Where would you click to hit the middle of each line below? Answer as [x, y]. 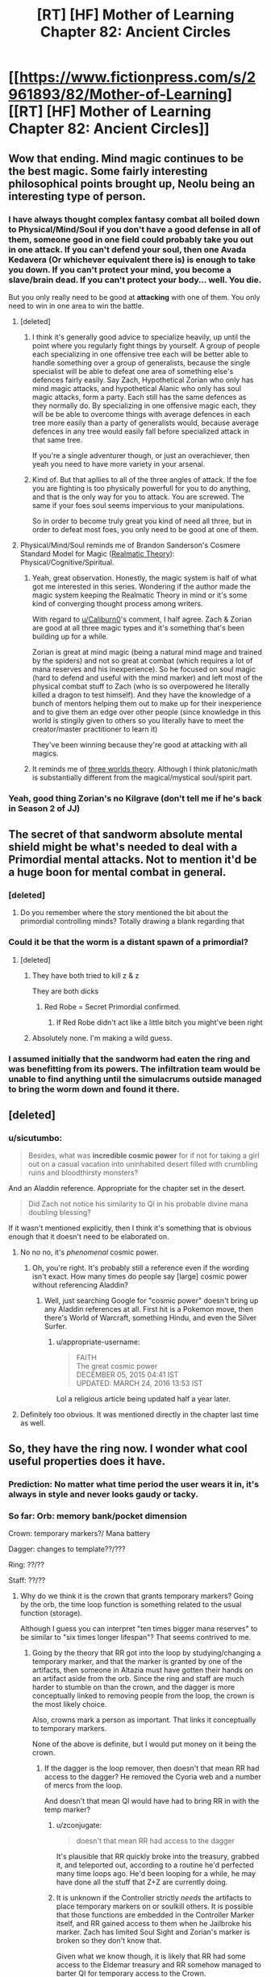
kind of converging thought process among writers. [117, 603]
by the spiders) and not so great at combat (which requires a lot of [142, 660]
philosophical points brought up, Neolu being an [132, 183]
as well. [33, 1423]
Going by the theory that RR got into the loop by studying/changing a [146, 1653]
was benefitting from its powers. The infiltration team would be [134, 1068]
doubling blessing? [59, 1213]
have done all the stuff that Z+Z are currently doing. [142, 1882]
